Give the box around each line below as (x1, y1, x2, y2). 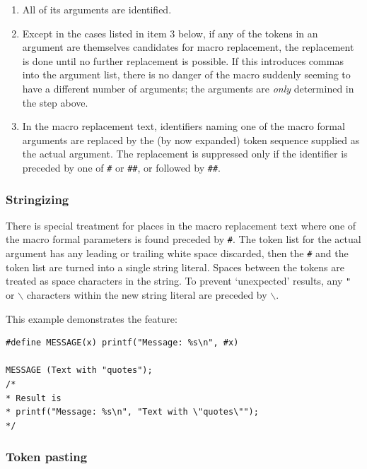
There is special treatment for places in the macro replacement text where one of (6, 218, 356, 232)
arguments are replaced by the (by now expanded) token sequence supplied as (22, 132, 360, 147)
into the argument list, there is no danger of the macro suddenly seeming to (22, 67, 351, 82)
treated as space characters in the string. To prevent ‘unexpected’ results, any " (6, 273, 351, 288)
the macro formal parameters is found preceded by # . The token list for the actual (6, 232, 361, 247)
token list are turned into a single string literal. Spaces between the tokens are (6, 259, 344, 274)
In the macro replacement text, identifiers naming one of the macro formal (22, 119, 345, 133)
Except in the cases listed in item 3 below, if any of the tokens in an (22, 25, 318, 40)
